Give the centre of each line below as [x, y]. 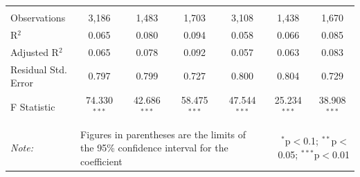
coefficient [101, 161]
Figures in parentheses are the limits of [163, 134]
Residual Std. [39, 69]
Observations [38, 17]
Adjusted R [35, 52]
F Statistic [33, 106]
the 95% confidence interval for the [154, 148]
